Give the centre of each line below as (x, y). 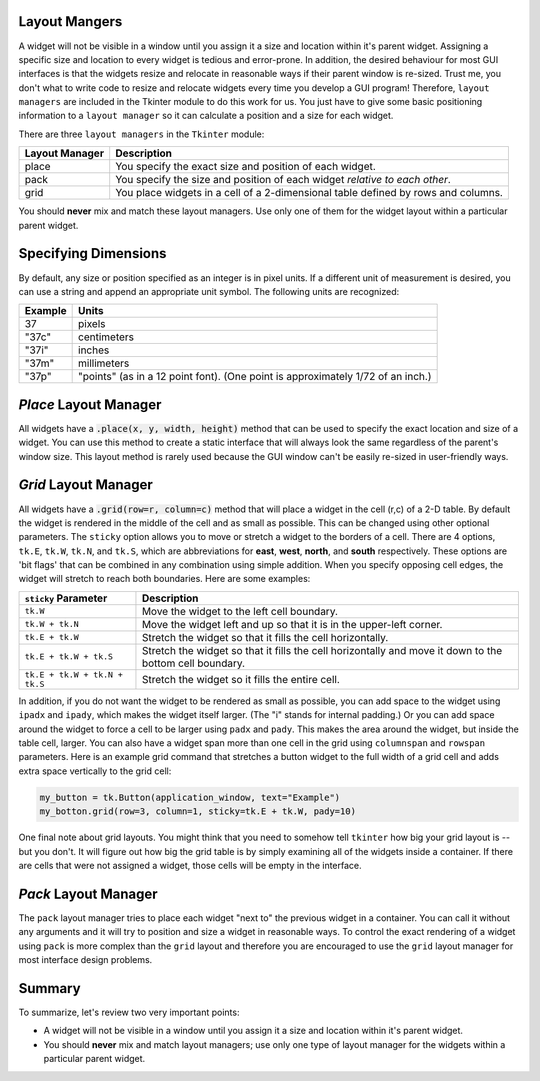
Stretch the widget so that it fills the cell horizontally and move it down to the (322, 650)
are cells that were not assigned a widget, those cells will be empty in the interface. (190, 865)
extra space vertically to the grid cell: (95, 771)
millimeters (104, 363)
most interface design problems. (85, 960)
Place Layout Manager (90, 404)
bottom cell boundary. (193, 663)
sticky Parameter (66, 598)
